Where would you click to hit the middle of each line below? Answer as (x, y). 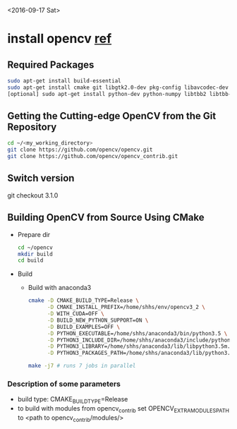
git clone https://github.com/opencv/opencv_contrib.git (93, 157)
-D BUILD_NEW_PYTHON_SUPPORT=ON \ (98, 320)
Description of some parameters (64, 384)
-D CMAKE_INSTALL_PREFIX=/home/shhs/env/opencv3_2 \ (126, 307)
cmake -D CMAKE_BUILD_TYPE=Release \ (84, 301)
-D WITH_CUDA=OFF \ (75, 314)
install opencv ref (60, 39)
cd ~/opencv (35, 247)
